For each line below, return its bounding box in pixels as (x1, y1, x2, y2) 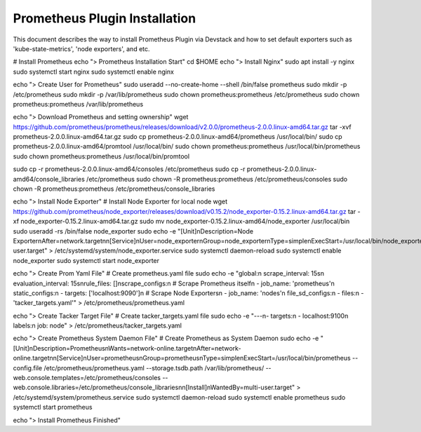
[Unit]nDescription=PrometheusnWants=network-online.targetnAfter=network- (13, 344, 241, 352)
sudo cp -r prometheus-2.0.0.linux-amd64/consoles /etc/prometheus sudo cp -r (13, 165, 246, 173)
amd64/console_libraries (13, 175, 86, 183)
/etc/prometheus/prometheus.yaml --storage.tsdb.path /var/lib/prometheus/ (43, 363, 265, 372)
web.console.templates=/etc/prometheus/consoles (13, 374, 161, 382)
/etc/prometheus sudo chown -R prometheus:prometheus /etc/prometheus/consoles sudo (86, 175, 347, 183)
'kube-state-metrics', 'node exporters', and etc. (13, 44, 150, 53)
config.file (13, 363, 42, 372)
